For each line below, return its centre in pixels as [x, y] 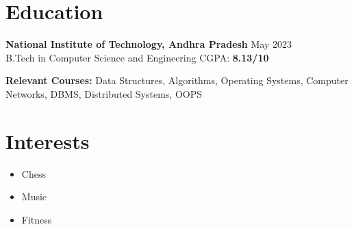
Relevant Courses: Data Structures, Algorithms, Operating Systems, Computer [177, 80]
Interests [48, 140]
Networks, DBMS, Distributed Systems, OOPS [104, 93]
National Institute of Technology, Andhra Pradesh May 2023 [149, 44]
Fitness [37, 219]
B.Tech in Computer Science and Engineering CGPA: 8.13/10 [137, 57]
